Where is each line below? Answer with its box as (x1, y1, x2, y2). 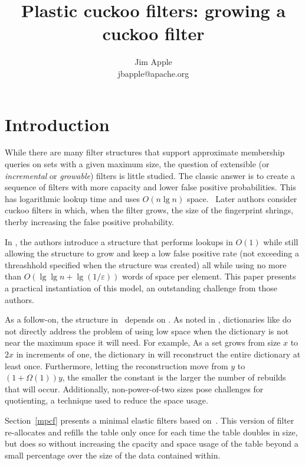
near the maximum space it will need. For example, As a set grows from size (5, 336, 281, 349)
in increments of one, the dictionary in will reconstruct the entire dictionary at (16, 347, 301, 360)
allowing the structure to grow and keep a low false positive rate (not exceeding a (5, 247, 299, 259)
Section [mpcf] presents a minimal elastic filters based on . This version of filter (5, 414, 294, 426)
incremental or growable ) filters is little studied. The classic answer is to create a (5, 169, 295, 181)
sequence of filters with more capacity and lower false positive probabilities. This (5, 181, 296, 193)
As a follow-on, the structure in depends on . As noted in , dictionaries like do (5, 313, 291, 326)
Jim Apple (135, 56, 172, 68)
